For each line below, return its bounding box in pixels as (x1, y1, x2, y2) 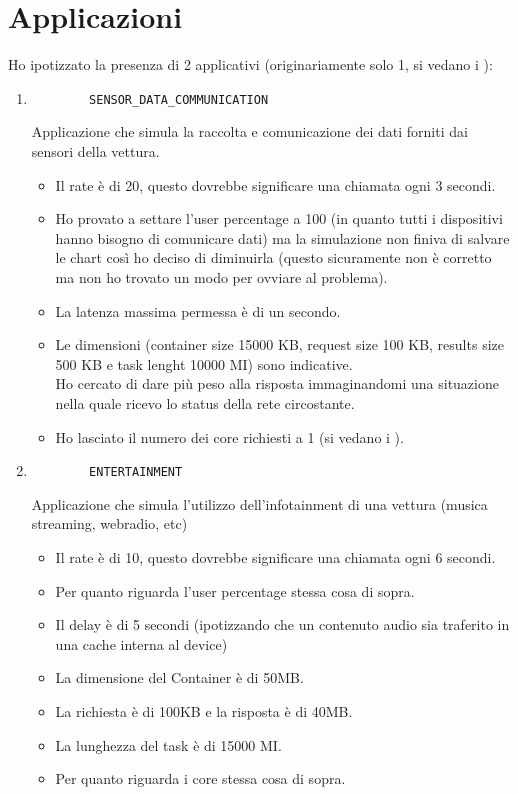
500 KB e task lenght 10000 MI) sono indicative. (55, 353, 353, 374)
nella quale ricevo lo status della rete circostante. (55, 392, 355, 413)
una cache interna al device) (55, 633, 228, 654)
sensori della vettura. (31, 140, 160, 161)
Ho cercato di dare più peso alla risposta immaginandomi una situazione (55, 373, 499, 394)
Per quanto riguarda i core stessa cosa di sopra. (55, 768, 346, 789)
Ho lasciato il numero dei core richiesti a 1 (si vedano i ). (55, 426, 404, 447)
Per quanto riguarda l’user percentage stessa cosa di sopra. (55, 580, 415, 601)
